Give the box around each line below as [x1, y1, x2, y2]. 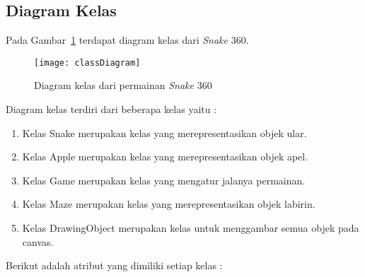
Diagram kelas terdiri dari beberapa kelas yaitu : [6, 102, 217, 117]
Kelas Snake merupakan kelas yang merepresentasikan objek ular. [22, 125, 307, 140]
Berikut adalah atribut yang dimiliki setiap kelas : [6, 258, 223, 273]
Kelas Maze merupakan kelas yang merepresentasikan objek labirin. [22, 196, 315, 211]
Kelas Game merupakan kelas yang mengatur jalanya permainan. [22, 172, 306, 187]
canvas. [22, 234, 54, 249]
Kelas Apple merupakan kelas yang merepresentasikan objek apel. [22, 149, 308, 164]
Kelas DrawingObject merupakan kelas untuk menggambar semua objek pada [22, 220, 359, 235]
